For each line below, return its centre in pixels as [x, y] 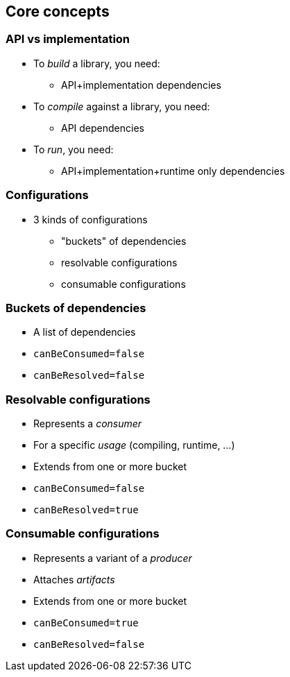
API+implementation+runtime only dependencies [173, 171]
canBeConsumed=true [86, 623]
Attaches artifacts [74, 579]
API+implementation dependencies [141, 85]
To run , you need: [74, 149]
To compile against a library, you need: [122, 106]
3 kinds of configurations [91, 219]
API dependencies [103, 128]
